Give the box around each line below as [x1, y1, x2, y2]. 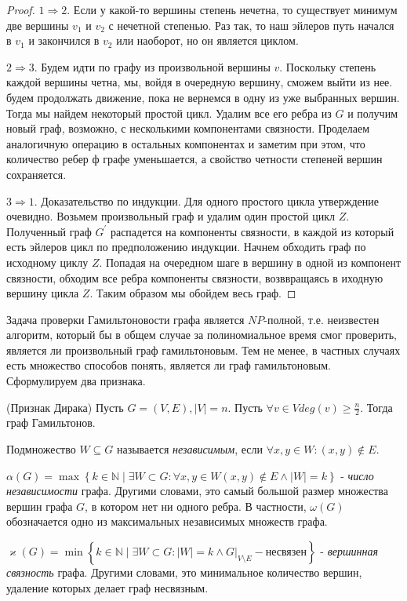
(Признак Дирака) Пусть [6, 399, 124, 415]
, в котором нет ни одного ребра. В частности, [85, 497, 307, 514]
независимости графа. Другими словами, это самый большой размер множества [6, 483, 388, 499]
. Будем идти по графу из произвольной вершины [34, 58, 271, 75]
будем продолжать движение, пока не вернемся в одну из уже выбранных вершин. [6, 89, 400, 105]
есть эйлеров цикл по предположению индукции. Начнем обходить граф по [6, 239, 366, 255]
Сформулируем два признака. [6, 373, 146, 389]
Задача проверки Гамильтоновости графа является [6, 311, 245, 327]
